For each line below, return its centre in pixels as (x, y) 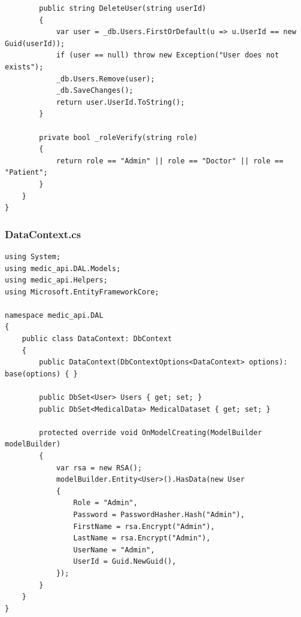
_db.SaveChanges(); (95, 91)
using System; (33, 256)
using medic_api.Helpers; (56, 280)
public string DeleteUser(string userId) (123, 8)
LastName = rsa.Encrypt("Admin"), (142, 538)
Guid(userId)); (35, 43)
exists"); (24, 67)
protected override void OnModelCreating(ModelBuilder (150, 432)
